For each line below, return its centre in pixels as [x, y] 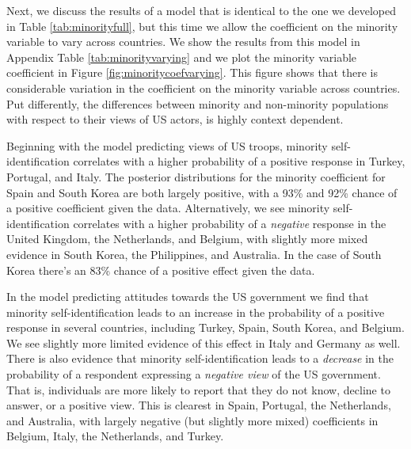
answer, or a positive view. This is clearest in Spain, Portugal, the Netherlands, [199, 405]
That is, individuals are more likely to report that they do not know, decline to [198, 389]
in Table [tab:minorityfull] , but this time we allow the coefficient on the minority [202, 26]
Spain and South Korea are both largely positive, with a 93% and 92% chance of [202, 192]
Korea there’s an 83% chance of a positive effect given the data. [161, 270]
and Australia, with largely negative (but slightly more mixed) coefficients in [192, 420]
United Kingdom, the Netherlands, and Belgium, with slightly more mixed [187, 239]
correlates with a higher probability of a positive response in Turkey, [239, 161]
